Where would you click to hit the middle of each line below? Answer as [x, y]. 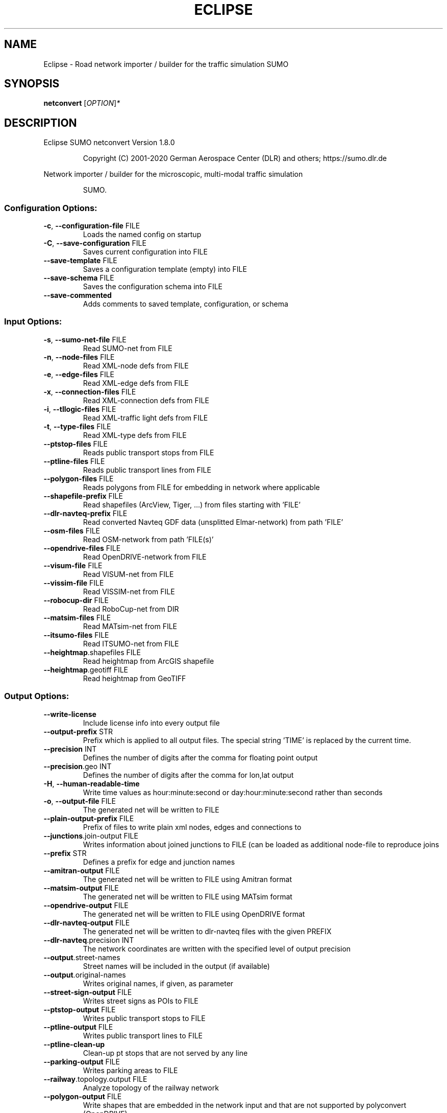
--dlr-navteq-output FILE [87, 922]
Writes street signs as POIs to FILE [141, 1001]
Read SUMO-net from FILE [128, 348]
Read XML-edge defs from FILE [136, 383]
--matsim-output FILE [81, 888]
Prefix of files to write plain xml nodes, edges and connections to [192, 827]
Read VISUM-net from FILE [128, 574]
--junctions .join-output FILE [91, 836]
